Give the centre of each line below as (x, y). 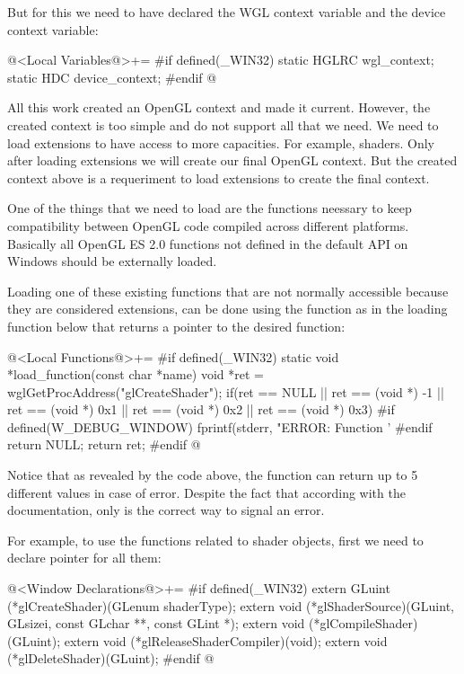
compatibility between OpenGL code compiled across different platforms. (208, 225)
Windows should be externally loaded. (112, 261)
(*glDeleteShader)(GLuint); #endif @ (111, 658)
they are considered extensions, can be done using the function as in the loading (228, 309)
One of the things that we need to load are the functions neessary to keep (210, 208)
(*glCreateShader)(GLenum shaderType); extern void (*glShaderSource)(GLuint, (231, 605)
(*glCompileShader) (363, 623)
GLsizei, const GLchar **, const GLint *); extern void (156, 623)
